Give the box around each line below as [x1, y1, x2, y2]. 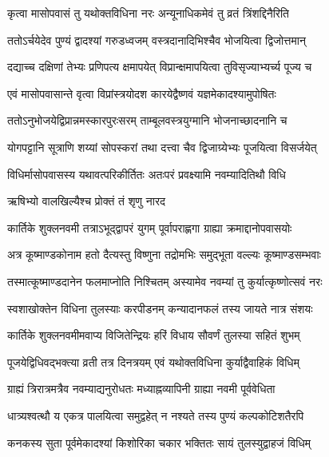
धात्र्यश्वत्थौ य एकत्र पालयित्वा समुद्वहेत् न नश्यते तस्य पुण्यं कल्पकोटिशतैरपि [7, 407, 304, 423]
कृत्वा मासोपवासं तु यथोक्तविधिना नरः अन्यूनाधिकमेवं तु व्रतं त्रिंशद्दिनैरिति [7, 5, 289, 21]
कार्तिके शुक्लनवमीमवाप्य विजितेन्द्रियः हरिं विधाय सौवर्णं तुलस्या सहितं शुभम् [7, 327, 300, 344]
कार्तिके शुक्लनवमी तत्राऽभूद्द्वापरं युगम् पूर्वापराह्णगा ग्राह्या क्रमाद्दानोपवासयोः [7, 219, 292, 236]
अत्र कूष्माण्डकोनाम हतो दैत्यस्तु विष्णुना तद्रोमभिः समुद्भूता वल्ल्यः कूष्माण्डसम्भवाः [7, 246, 321, 263]
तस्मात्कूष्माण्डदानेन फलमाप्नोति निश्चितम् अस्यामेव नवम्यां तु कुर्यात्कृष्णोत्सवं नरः [7, 272, 323, 289]
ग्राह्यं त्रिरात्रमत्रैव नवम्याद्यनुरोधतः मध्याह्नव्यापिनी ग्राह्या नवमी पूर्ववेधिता [7, 380, 275, 397]
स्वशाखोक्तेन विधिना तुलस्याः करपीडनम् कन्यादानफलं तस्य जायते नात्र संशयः [7, 300, 313, 316]
